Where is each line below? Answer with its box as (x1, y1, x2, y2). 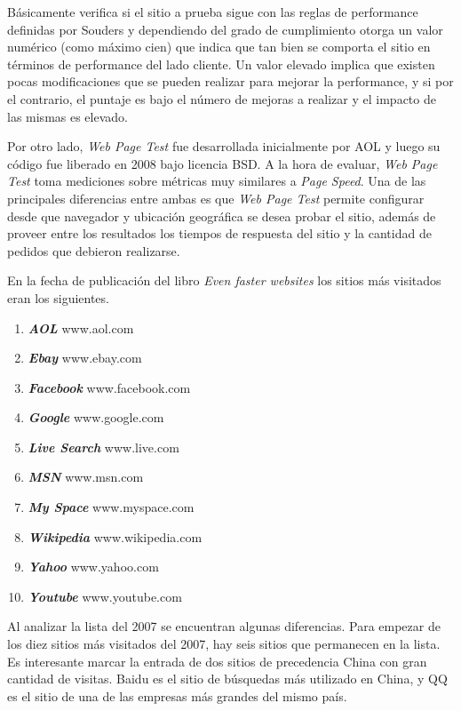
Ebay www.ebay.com (28, 348, 142, 367)
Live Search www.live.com (28, 437, 179, 456)
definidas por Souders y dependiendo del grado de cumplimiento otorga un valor (7, 20, 443, 38)
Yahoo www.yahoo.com (28, 557, 159, 576)
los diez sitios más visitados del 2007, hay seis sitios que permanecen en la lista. (7, 635, 441, 653)
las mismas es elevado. (7, 107, 128, 125)
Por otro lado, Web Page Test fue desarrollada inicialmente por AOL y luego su (7, 137, 441, 156)
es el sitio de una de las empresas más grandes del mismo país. (7, 686, 347, 705)
